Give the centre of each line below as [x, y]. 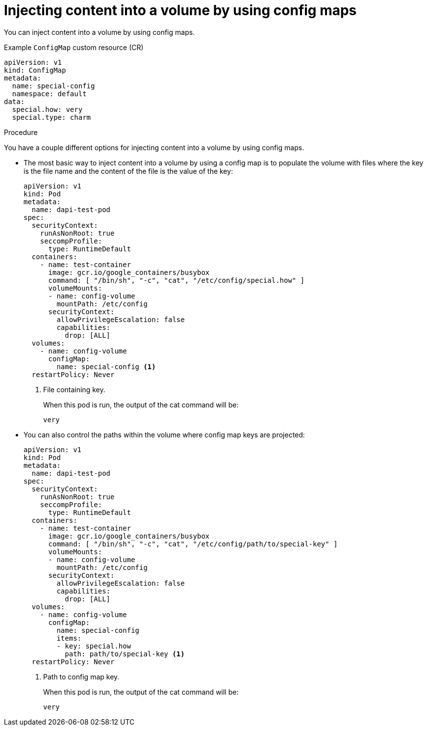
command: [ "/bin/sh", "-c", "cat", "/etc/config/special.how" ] [176, 280]
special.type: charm [51, 117]
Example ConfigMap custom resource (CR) [74, 47]
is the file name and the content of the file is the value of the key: [128, 171]
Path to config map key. [81, 676]
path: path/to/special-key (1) [125, 654]
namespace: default [49, 94]
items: [69, 638]
